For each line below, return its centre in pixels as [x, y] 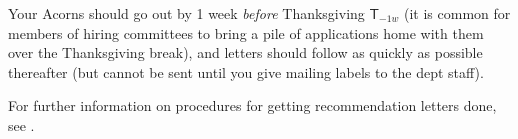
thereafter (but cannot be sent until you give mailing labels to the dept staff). [246, 71]
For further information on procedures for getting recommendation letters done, [252, 105]
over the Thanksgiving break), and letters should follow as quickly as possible [245, 52]
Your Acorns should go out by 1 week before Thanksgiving [186, 13]
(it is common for [457, 13]
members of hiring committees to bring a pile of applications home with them [246, 32]
